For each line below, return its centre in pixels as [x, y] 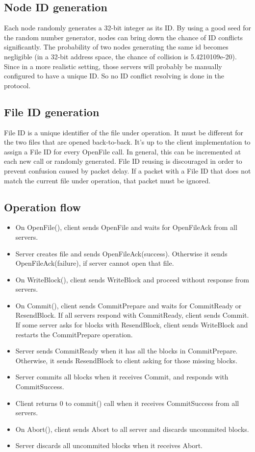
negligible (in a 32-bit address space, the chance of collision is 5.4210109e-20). [120, 56]
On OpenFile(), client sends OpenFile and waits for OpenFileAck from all [126, 227]
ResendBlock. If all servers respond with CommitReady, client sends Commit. [132, 315]
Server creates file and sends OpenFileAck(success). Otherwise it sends [121, 253]
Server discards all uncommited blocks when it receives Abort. [109, 445]
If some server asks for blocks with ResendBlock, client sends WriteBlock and [132, 325]
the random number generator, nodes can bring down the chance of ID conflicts [124, 37]
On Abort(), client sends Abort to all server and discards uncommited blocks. [132, 429]
